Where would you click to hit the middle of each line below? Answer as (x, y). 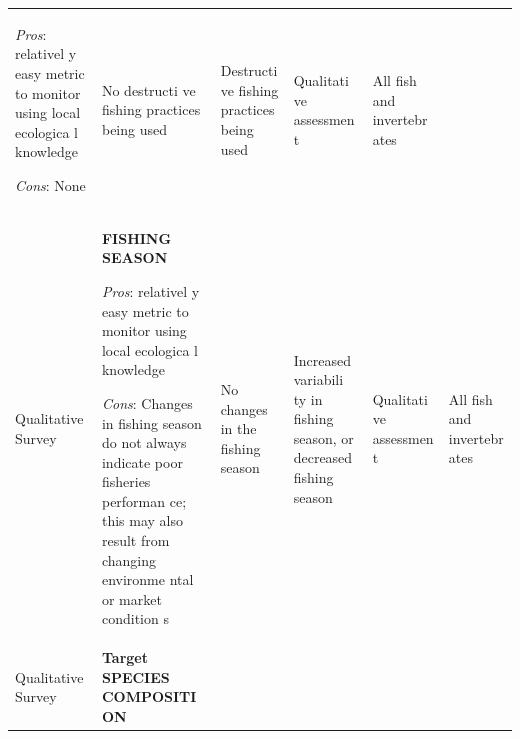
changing (129, 559)
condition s (135, 618)
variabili (318, 379)
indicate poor (142, 461)
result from (135, 540)
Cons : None (50, 184)
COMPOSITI (149, 696)
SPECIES (135, 676)
